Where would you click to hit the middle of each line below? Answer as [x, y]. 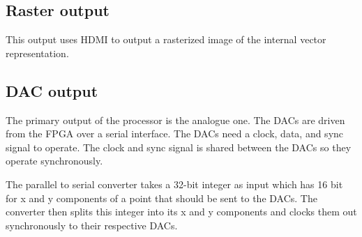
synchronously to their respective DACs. [92, 225]
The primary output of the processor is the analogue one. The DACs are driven [175, 120]
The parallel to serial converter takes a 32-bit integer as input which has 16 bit [174, 184]
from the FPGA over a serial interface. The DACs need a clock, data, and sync [175, 133]
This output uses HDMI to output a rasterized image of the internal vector [166, 39]
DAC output [52, 90]
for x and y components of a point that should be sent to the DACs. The [161, 198]
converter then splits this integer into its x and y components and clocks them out [181, 212]
